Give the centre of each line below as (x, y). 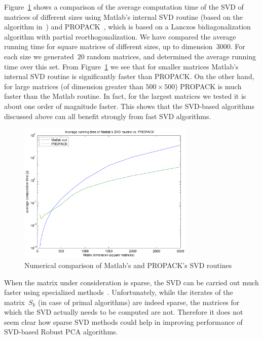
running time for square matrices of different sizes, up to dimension (108, 46)
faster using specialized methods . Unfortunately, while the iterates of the (119, 292)
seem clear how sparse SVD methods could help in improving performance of (123, 322)
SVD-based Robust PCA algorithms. (61, 332)
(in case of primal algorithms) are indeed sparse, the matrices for (139, 302)
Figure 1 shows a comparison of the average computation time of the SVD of (124, 7)
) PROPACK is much (208, 86)
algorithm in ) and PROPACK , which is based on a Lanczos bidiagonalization (127, 27)
